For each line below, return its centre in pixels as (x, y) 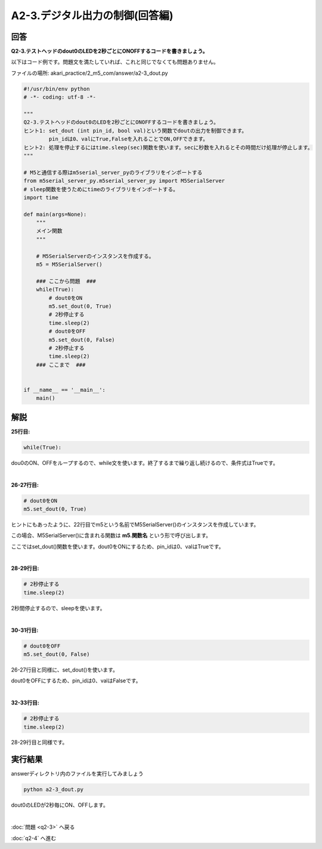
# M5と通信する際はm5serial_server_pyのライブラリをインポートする (113, 172)
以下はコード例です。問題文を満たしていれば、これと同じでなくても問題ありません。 (115, 62)
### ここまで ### (61, 365)
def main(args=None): (55, 214)
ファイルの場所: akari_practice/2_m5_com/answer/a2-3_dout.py (89, 73)
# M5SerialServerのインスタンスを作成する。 (95, 256)
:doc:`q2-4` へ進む (34, 838)
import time (41, 197)
